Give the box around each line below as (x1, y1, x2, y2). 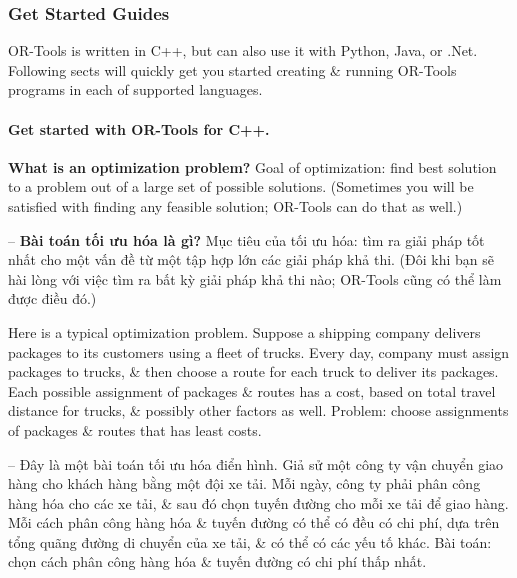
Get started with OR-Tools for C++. (8, 118, 270, 139)
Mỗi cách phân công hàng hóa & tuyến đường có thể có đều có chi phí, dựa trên (8, 512, 500, 533)
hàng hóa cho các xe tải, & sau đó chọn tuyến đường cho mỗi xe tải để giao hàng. (8, 492, 509, 513)
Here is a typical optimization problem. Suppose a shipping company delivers (8, 321, 481, 342)
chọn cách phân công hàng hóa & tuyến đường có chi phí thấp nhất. (8, 551, 427, 572)
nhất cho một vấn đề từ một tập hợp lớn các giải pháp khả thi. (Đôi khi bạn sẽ (8, 249, 495, 270)
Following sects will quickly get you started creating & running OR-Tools (8, 59, 457, 80)
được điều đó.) (8, 288, 97, 309)
